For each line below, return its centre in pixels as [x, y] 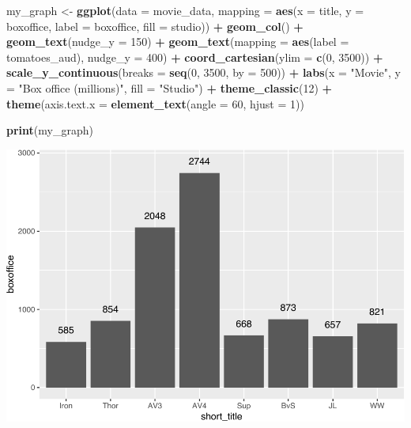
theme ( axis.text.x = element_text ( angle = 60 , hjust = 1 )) [155, 103]
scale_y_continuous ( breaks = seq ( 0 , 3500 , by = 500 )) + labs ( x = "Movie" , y [204, 72]
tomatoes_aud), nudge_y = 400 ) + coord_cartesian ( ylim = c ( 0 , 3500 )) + [195, 57]
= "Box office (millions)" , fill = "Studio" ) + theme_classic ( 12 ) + [170, 87]
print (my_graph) [50, 130]
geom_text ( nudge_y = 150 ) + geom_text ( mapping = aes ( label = [178, 42]
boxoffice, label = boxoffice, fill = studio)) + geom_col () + [155, 26]
